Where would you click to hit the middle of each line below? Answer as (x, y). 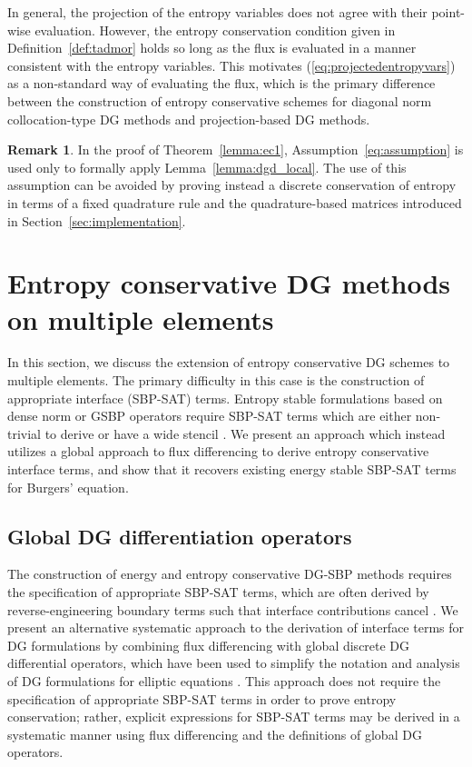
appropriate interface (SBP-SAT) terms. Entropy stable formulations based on (225, 398)
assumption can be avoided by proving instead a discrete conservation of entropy (232, 185)
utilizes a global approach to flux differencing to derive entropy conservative (218, 451)
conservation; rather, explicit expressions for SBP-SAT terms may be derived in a (234, 717)
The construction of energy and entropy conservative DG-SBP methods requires (230, 574)
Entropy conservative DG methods (229, 283)
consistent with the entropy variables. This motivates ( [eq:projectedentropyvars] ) (231, 65)
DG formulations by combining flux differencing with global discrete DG (209, 645)
